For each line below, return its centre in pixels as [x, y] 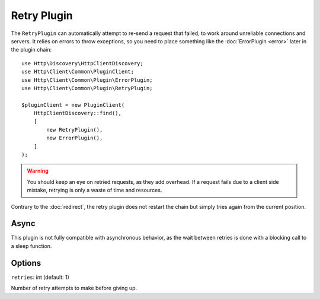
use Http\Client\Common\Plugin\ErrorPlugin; [87, 80]
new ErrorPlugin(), [75, 138]
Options [26, 263]
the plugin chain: [31, 50]
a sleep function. [31, 246]
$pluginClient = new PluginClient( [73, 105]
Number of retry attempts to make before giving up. [74, 288]
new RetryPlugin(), [75, 130]
